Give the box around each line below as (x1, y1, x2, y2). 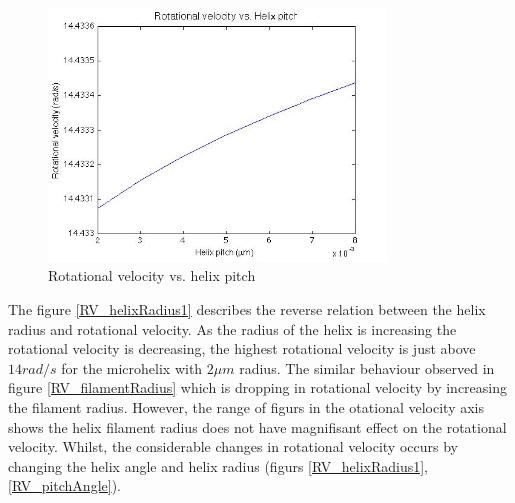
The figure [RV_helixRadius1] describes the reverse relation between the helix (8, 298, 486, 319)
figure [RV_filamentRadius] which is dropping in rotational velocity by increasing (8, 377, 508, 398)
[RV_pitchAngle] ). (8, 475, 121, 496)
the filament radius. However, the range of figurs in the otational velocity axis (8, 396, 484, 417)
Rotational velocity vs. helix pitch (48, 265, 256, 286)
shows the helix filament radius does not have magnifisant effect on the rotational (8, 416, 507, 437)
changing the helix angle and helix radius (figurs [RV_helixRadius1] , (8, 455, 429, 476)
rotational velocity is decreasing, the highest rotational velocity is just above (8, 338, 476, 359)
